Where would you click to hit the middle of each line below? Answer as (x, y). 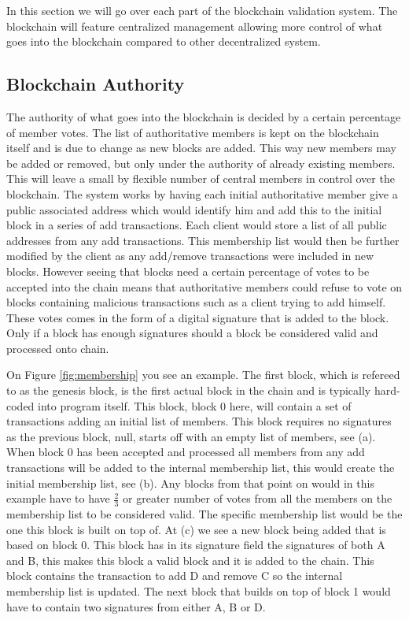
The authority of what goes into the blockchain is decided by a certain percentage (204, 116)
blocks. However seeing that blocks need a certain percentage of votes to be (188, 271)
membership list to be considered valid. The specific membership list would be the (204, 514)
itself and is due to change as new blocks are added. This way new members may (201, 148)
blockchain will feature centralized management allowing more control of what (195, 26)
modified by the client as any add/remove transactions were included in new (190, 256)
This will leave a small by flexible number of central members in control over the (201, 178)
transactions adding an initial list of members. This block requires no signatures (199, 421)
